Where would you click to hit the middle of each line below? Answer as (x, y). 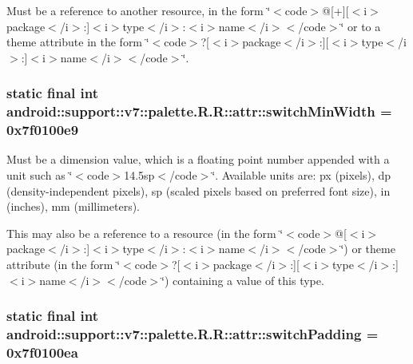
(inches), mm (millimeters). (73, 206)
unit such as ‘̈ (40, 175)
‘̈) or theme (368, 249)
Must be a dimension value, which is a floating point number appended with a (198, 159)
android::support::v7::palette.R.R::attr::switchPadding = (193, 334)
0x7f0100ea (42, 352)
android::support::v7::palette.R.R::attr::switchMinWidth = (199, 111)
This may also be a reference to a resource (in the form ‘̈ (145, 233)
